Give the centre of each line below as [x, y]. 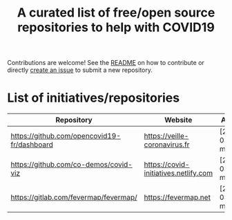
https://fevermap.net [177, 197]
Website [178, 120]
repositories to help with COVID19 [116, 27]
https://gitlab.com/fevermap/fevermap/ [74, 197]
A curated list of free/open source [116, 13]
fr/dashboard [32, 145]
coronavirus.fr [167, 145]
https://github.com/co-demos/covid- [71, 165]
